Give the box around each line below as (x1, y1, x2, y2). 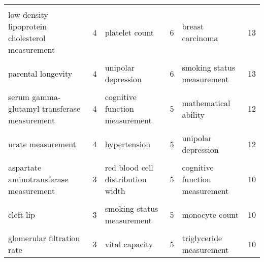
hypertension (105, 138, 151, 150)
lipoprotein (8, 20, 47, 32)
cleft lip (8, 208, 35, 220)
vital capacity (105, 238, 153, 250)
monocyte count (182, 208, 239, 220)
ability (182, 108, 205, 120)
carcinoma (182, 32, 218, 44)
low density (8, 9, 48, 20)
